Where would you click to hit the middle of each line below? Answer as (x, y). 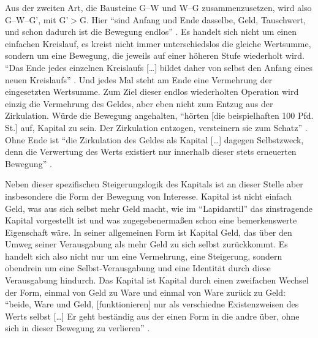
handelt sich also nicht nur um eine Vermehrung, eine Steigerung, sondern (144, 256)
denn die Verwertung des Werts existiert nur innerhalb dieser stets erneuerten (151, 152)
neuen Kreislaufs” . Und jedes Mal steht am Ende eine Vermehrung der (139, 79)
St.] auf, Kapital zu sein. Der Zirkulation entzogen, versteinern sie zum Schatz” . (156, 127)
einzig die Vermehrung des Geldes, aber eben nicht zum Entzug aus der (139, 103)
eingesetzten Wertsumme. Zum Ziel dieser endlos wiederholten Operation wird (152, 92)
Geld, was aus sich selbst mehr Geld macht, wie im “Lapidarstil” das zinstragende (159, 208)
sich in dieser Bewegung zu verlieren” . (78, 328)
